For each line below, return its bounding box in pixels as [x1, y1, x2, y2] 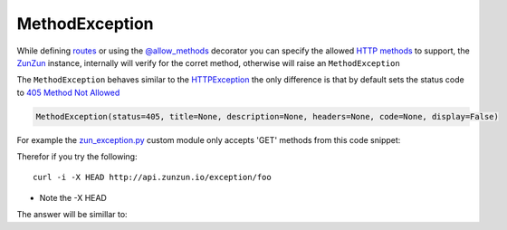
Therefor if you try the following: [16, 151, 138, 162]
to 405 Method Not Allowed [16, 87, 120, 98]
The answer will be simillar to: [16, 209, 128, 220]
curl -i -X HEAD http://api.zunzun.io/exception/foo [33, 172, 272, 183]
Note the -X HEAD [39, 192, 108, 203]
